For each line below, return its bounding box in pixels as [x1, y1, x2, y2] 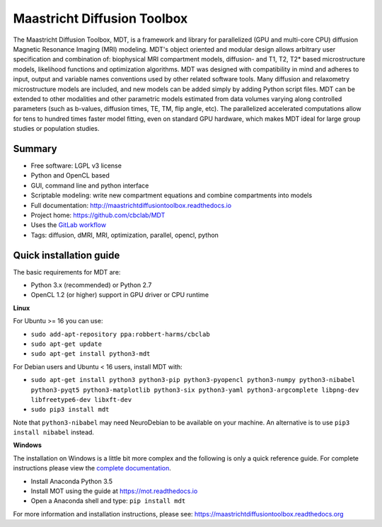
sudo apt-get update [30, 340, 103, 348]
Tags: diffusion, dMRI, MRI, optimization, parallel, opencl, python [30, 231, 219, 239]
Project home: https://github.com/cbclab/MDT [30, 211, 166, 219]
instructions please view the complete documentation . [13, 464, 171, 473]
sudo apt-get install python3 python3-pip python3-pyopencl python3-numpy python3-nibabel [30, 376, 356, 384]
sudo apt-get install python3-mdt [30, 350, 151, 358]
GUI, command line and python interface [30, 181, 149, 190]
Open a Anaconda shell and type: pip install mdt [30, 497, 186, 505]
